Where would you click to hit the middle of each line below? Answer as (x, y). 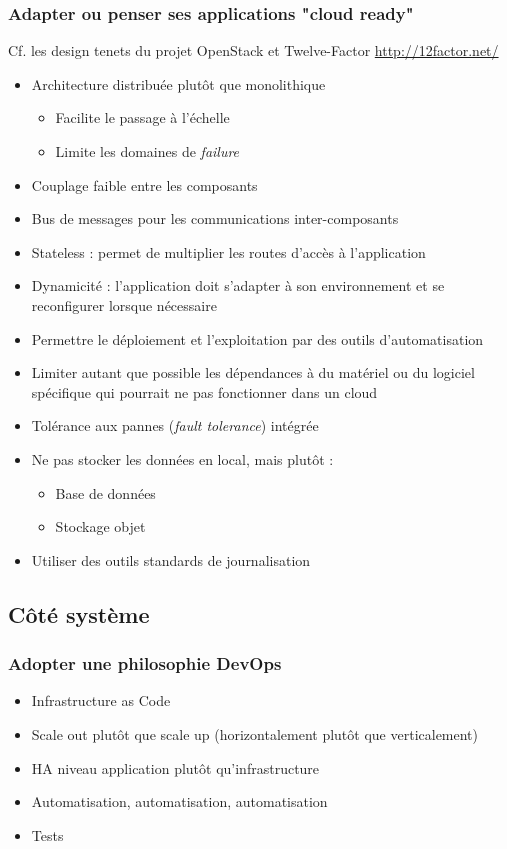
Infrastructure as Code (101, 700)
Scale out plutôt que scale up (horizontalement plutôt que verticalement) (255, 733)
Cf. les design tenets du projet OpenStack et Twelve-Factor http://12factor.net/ (253, 50)
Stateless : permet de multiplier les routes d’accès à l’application (228, 251)
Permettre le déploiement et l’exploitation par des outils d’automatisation (257, 338)
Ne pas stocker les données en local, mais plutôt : (182, 458)
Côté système (79, 613)
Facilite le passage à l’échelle (142, 117)
